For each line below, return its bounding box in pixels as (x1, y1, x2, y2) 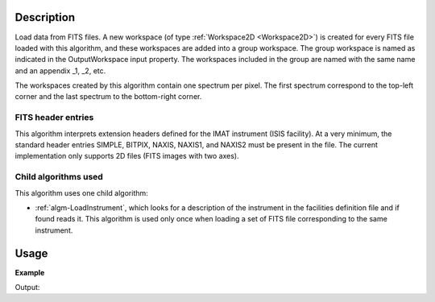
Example (14, 267, 45, 277)
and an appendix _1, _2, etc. (14, 65, 106, 76)
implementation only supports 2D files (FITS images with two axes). (14, 151, 239, 161)
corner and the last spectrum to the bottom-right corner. (14, 92, 202, 101)
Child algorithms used (14, 172, 104, 183)
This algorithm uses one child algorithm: (14, 188, 148, 197)
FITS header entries (14, 112, 94, 123)
